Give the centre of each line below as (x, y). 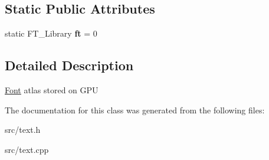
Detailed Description (69, 65)
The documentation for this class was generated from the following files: (135, 110)
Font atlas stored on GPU (52, 90)
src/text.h (23, 130)
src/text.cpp (27, 149)
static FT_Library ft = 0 (51, 33)
